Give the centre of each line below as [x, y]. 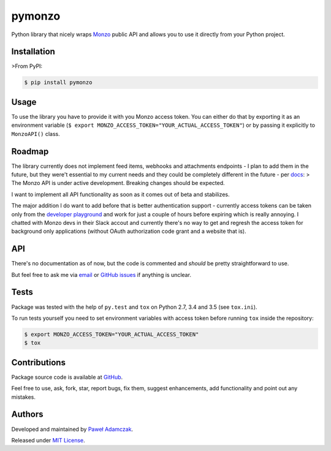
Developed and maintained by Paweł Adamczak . [72, 429]
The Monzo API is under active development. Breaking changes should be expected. [118, 183]
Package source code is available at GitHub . [67, 377]
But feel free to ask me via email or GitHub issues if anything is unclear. [101, 275]
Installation [33, 52]
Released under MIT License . [48, 440]
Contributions [38, 362]
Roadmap [30, 151]
